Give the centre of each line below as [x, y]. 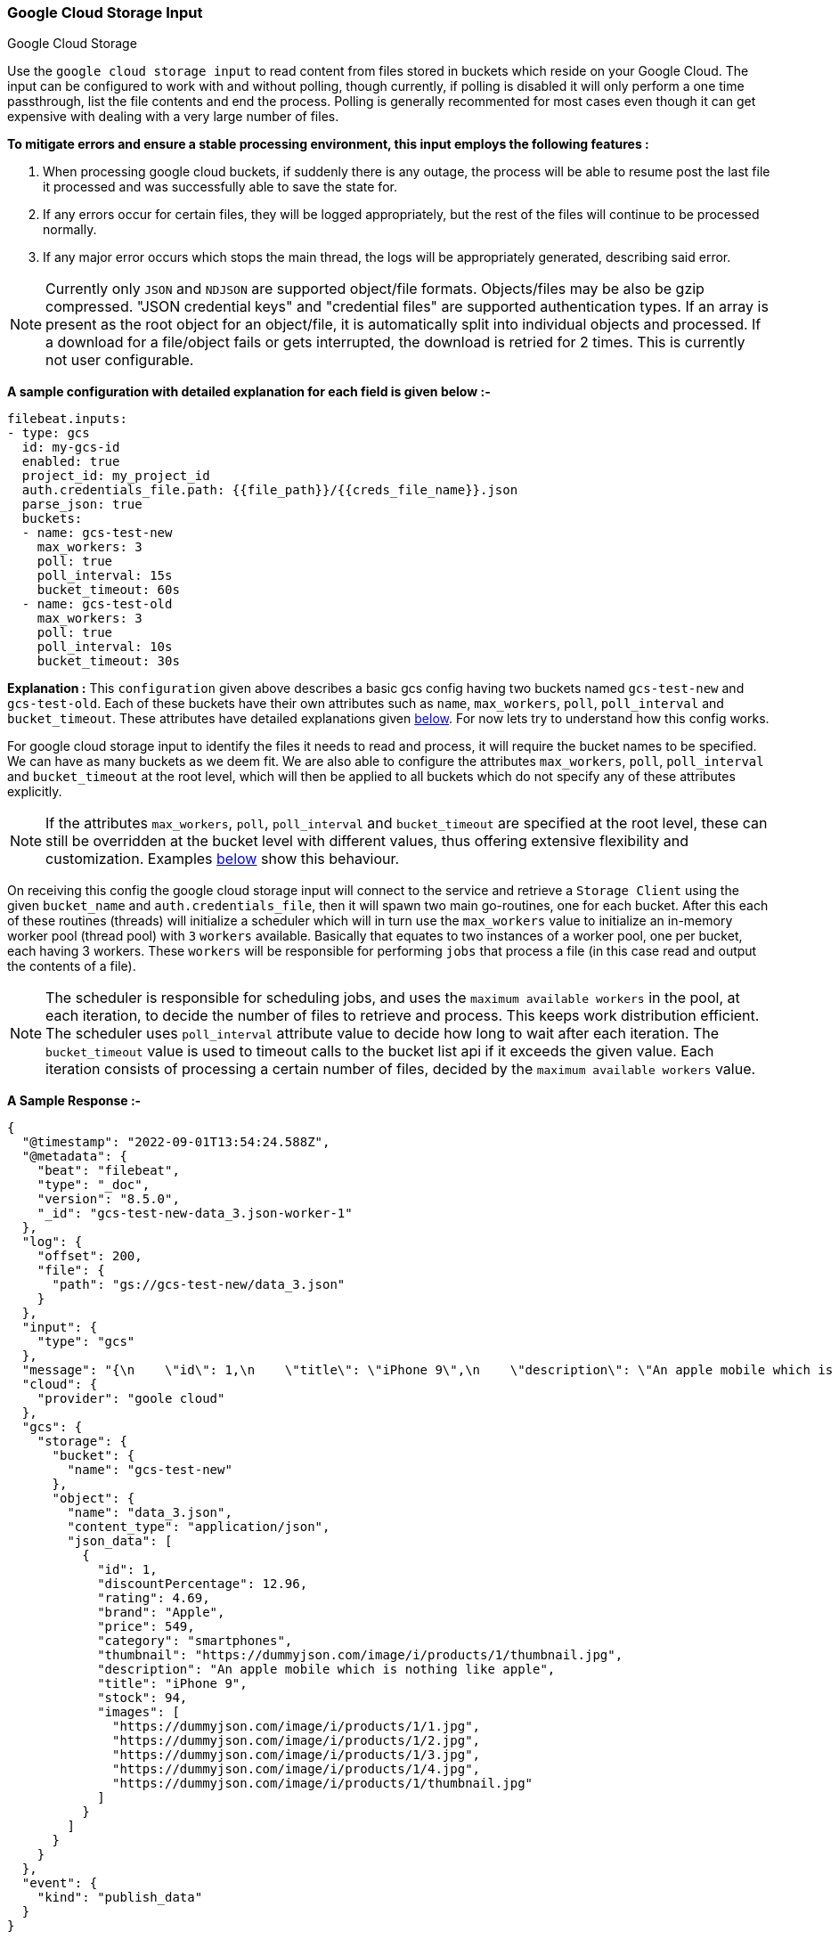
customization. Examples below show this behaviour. [223, 859]
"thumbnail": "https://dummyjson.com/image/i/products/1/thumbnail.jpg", [360, 1655]
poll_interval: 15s [105, 576]
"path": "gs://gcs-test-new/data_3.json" [199, 1285]
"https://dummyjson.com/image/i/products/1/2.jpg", [297, 1741]
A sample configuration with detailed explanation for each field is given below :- [249, 392]
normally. [70, 230]
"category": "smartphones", [195, 1641]
